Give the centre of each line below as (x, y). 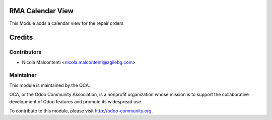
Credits (21, 38)
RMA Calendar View (42, 11)
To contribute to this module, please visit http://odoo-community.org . (81, 110)
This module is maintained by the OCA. (50, 85)
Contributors (25, 52)
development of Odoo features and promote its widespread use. (76, 101)
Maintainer (23, 75)
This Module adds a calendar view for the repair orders (66, 23)
